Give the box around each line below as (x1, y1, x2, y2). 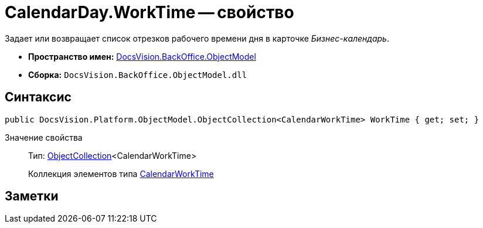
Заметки (5, 189, 59, 204)
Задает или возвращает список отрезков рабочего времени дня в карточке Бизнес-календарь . (5, 33, 389, 43)
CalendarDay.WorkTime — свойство (5, 2, 294, 22)
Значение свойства (5, 132, 83, 142)
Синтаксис (5, 90, 72, 105)
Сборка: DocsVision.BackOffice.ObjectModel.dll (28, 69, 247, 80)
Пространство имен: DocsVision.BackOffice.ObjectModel (28, 51, 256, 62)
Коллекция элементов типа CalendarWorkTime (28, 168, 214, 179)
